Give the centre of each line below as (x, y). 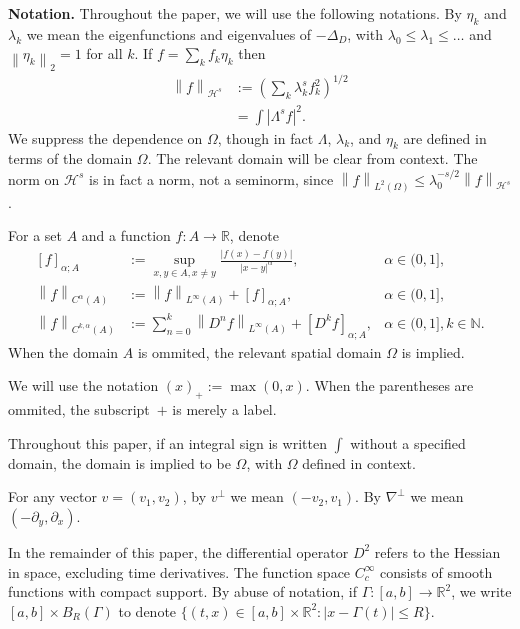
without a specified (408, 442)
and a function (126, 235)
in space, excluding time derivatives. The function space (179, 571)
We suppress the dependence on (105, 137)
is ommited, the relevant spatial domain (259, 351)
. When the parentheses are (389, 385)
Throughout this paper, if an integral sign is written (167, 442)
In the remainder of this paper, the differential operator (178, 551)
